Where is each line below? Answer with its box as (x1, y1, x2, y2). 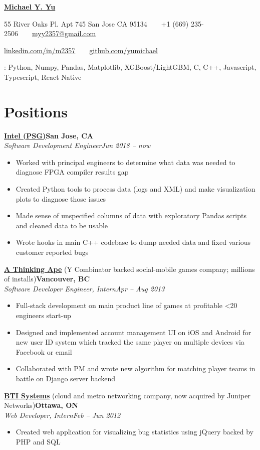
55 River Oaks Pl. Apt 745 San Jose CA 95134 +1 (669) (4, 18, 189, 29)
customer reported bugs (16, 247, 89, 257)
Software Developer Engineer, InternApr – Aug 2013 (4, 283, 165, 293)
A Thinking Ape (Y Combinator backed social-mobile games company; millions (4, 263, 255, 274)
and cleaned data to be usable (16, 220, 108, 230)
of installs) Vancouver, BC (4, 273, 90, 284)
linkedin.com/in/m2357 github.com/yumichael (4, 45, 158, 55)
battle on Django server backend (16, 373, 116, 383)
